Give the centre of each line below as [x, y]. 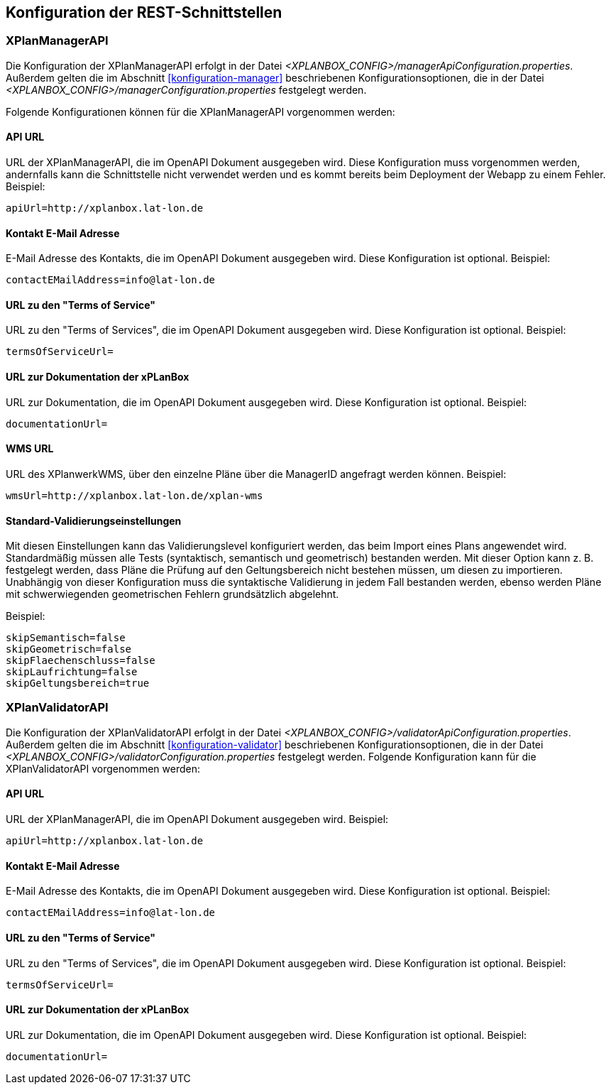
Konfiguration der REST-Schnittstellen [144, 12]
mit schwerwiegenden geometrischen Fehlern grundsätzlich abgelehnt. [172, 594]
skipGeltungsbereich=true [78, 683]
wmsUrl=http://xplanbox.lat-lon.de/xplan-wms [134, 495]
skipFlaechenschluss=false [81, 661]
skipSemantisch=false [66, 638]
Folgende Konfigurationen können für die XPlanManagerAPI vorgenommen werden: [200, 111]
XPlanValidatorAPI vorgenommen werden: [103, 768]
